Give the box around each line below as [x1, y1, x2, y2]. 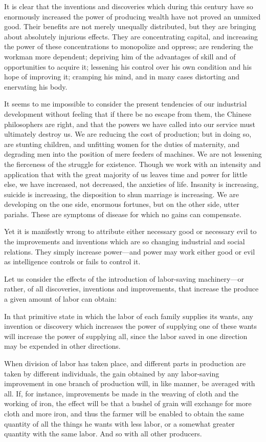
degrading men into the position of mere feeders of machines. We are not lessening [4, 149, 262, 159]
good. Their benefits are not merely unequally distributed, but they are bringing [4, 21, 256, 32]
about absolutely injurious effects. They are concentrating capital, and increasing [4, 31, 258, 41]
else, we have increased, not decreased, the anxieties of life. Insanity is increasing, [4, 179, 259, 190]
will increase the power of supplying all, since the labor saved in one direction [4, 330, 248, 341]
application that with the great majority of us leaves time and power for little [4, 169, 248, 179]
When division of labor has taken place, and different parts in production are [4, 358, 246, 368]
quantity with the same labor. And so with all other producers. [4, 428, 202, 439]
